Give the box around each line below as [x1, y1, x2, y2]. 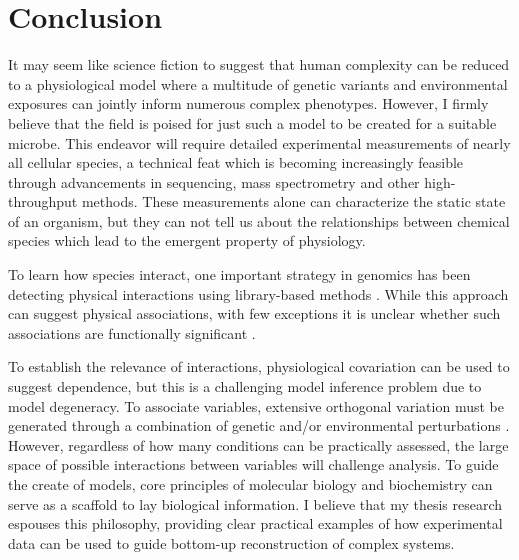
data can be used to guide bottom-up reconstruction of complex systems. [8, 532, 455, 553]
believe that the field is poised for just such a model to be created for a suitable [8, 112, 497, 133]
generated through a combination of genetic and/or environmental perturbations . [8, 415, 510, 436]
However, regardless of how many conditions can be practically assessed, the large [8, 434, 509, 455]
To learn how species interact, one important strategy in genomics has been [8, 264, 471, 285]
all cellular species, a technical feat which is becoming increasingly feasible [8, 152, 464, 173]
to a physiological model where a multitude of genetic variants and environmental [8, 73, 508, 94]
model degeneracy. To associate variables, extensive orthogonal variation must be [8, 395, 504, 416]
